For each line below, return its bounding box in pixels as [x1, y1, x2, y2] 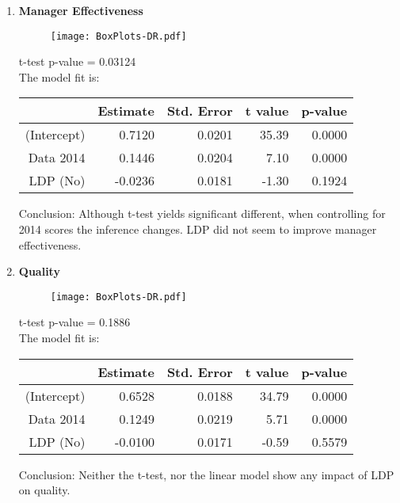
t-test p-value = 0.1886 [18, 314, 131, 330]
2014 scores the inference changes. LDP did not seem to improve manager [18, 221, 377, 238]
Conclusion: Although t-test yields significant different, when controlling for [18, 205, 386, 222]
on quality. [18, 482, 70, 498]
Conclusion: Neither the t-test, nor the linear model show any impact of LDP [18, 466, 394, 482]
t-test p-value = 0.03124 [18, 53, 136, 70]
